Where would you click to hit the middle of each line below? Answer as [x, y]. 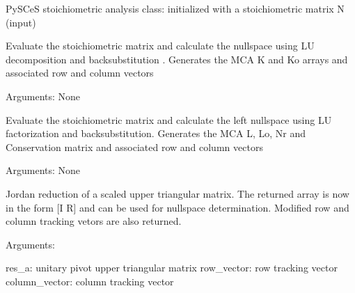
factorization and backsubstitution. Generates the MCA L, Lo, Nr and [156, 133]
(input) [21, 22]
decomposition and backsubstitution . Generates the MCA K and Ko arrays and [177, 59]
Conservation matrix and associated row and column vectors [134, 146]
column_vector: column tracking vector [90, 281]
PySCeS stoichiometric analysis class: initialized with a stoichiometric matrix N [175, 8]
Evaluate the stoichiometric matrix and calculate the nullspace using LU [160, 46]
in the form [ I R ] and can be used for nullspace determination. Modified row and [177, 207]
